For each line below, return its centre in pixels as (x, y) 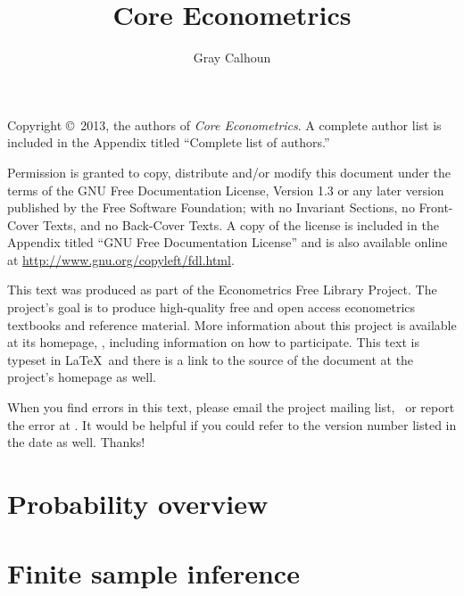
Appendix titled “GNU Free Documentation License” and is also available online (228, 242)
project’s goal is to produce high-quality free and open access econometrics (211, 307)
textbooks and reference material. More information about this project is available (232, 324)
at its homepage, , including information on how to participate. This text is (213, 342)
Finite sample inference (153, 573)
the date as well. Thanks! (76, 442)
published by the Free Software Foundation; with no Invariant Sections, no (211, 207)
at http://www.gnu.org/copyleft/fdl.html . (121, 259)
